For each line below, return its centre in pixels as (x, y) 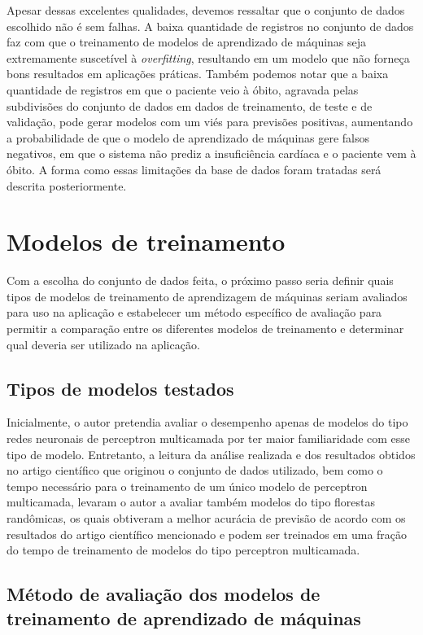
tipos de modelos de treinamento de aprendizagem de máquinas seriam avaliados (207, 296)
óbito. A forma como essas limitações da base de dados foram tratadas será (194, 169)
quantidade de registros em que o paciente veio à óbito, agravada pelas (183, 89)
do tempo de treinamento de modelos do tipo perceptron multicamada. (183, 550)
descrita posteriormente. (67, 185)
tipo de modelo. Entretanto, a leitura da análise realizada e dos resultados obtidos (211, 454)
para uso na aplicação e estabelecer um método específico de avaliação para (194, 312)
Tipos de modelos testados (120, 388)
